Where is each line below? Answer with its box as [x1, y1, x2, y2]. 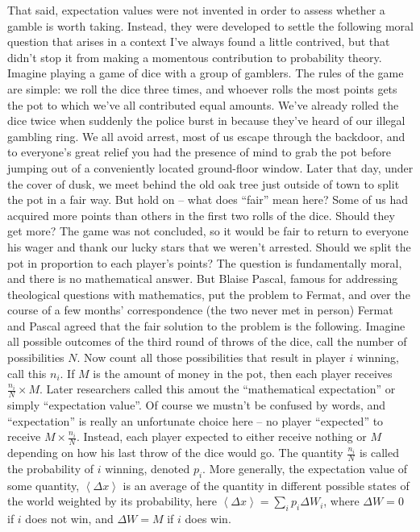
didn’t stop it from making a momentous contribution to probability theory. [7, 48, 382, 65]
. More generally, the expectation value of [202, 459, 408, 476]
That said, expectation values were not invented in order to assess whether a [7, 2, 385, 18]
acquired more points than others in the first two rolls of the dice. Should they [7, 206, 395, 223]
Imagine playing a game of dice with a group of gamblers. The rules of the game [7, 64, 404, 81]
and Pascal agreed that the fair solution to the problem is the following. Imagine [7, 317, 405, 334]
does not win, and [25, 510, 114, 527]
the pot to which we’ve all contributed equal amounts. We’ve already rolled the [7, 96, 399, 113]
